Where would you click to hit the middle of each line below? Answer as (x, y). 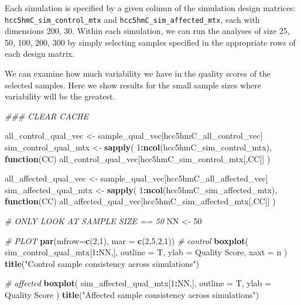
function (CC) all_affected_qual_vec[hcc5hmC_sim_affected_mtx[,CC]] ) (140, 201)
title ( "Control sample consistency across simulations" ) (102, 263)
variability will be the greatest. (60, 96)
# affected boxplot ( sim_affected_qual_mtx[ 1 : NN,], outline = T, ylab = (138, 283)
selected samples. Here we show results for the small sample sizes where (133, 85)
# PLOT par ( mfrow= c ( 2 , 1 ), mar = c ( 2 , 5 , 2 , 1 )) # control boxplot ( (127, 240)
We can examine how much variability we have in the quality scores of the (138, 73)
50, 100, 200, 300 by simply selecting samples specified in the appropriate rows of (150, 42)
